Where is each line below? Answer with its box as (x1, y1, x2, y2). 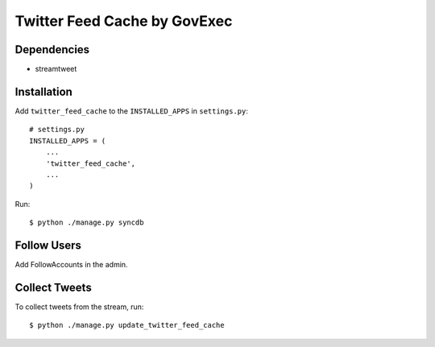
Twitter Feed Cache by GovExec (14, 12, 233, 30)
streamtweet (35, 64, 77, 74)
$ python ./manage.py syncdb (29, 218, 144, 227)
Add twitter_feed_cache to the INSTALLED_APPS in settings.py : (14, 105, 249, 116)
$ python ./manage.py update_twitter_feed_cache (29, 320, 225, 330)
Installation (14, 85, 72, 98)
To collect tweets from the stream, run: (14, 302, 144, 312)
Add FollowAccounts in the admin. (14, 260, 128, 269)
